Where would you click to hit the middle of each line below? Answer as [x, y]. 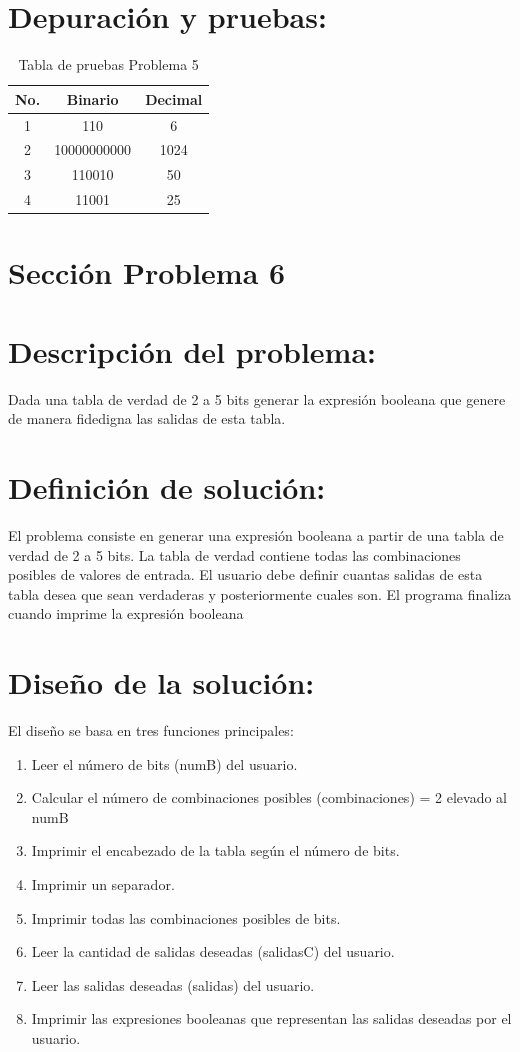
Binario [92, 98]
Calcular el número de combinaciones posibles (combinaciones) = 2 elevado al [269, 797]
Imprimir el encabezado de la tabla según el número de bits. [215, 850]
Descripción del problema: [192, 350]
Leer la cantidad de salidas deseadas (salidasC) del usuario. [213, 951]
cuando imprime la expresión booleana [126, 613]
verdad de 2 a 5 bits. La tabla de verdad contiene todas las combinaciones [234, 554]
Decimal [174, 98]
